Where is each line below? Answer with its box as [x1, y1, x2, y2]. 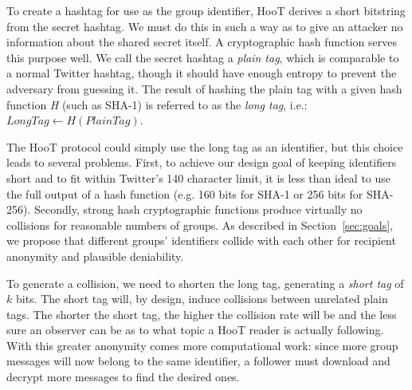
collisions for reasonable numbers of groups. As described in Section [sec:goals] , [6, 216, 394, 233]
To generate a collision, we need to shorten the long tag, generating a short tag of [6, 274, 404, 291]
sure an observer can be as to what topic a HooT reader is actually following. [6, 321, 384, 338]
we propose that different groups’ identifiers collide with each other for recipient [6, 232, 396, 249]
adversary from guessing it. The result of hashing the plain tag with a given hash [6, 80, 402, 97]
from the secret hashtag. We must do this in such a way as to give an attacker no [6, 18, 403, 34]
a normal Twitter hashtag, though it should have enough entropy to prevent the [6, 65, 397, 81]
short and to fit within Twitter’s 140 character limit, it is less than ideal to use [6, 169, 391, 186]
